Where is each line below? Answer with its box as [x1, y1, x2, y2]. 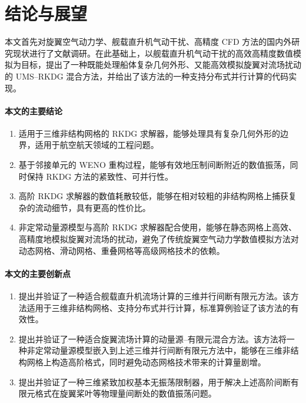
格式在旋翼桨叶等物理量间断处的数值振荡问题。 [35, 387, 217, 399]
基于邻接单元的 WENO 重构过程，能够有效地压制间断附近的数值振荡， [18, 158, 290, 171]
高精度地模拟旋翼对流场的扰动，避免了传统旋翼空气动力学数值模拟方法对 [18, 233, 299, 245]
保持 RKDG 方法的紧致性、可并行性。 [26, 170, 174, 182]
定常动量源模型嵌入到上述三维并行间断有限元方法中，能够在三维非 [35, 344, 291, 356]
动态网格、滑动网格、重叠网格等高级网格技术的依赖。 [18, 244, 225, 256]
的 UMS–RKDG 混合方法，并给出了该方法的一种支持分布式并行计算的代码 [5, 70, 289, 82]
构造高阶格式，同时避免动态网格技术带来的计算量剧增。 [51, 356, 266, 368]
